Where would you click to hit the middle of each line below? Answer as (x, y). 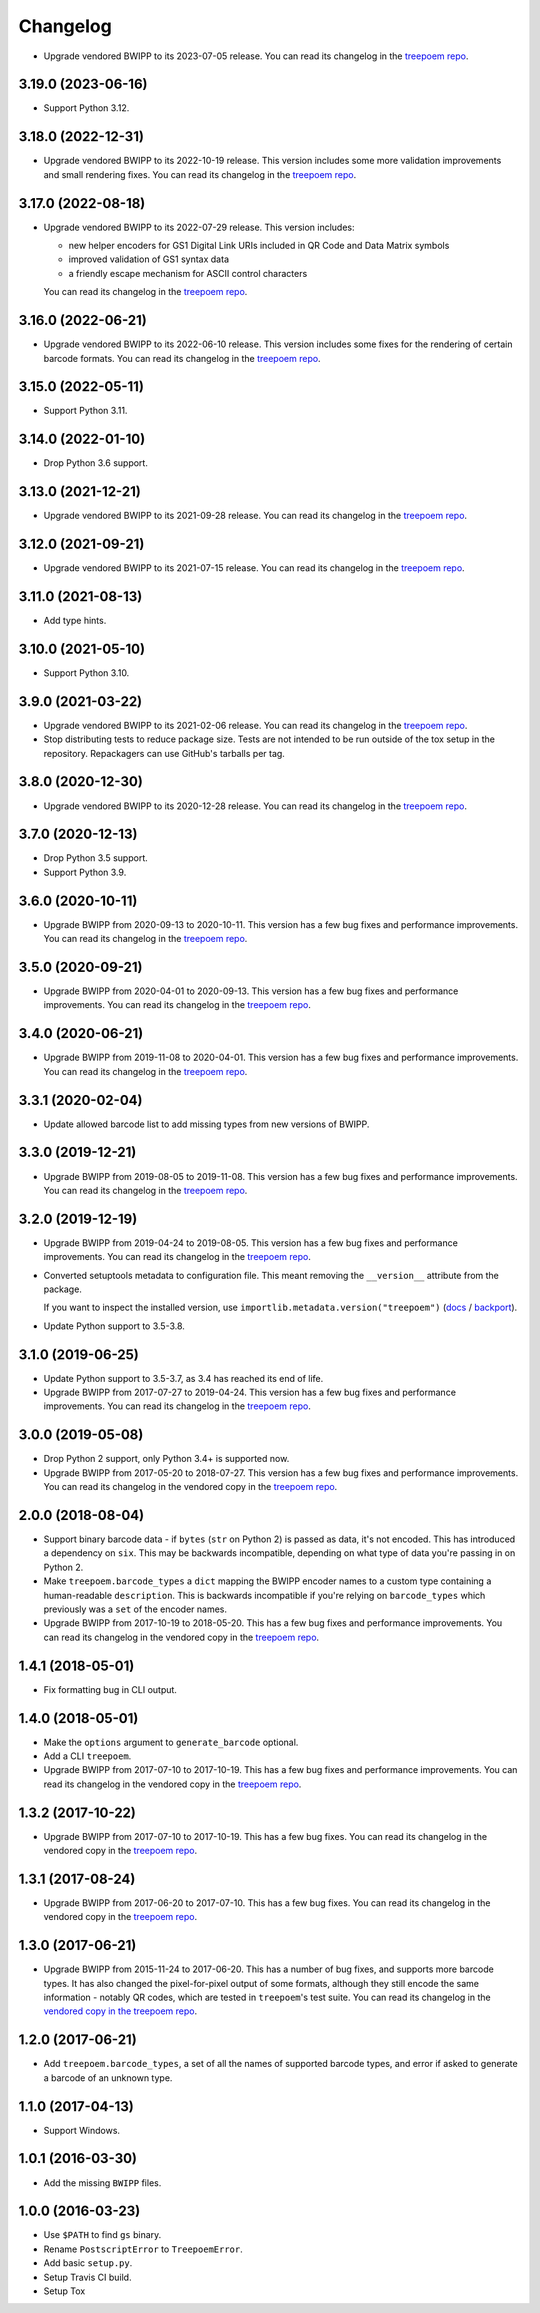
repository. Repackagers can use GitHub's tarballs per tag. (164, 753)
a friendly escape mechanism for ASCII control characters (188, 273)
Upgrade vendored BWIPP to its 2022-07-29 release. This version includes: (199, 227)
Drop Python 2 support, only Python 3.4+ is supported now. (166, 1459)
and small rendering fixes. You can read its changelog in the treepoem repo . (200, 174)
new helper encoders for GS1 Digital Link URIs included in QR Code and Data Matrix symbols (259, 246)
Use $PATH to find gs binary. (102, 2235)
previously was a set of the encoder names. (135, 1609)
